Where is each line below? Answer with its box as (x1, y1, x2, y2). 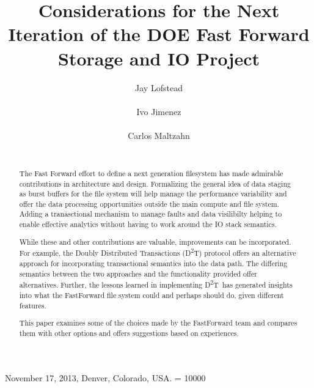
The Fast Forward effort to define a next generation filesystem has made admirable (19, 168, 283, 178)
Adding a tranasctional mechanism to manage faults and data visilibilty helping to (19, 209, 282, 219)
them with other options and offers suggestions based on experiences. (19, 327, 239, 338)
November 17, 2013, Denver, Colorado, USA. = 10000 (5, 371, 206, 384)
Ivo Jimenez (136, 105, 181, 118)
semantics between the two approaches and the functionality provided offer (19, 268, 257, 278)
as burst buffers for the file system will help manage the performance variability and (19, 188, 287, 199)
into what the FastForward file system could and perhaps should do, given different (19, 289, 284, 300)
